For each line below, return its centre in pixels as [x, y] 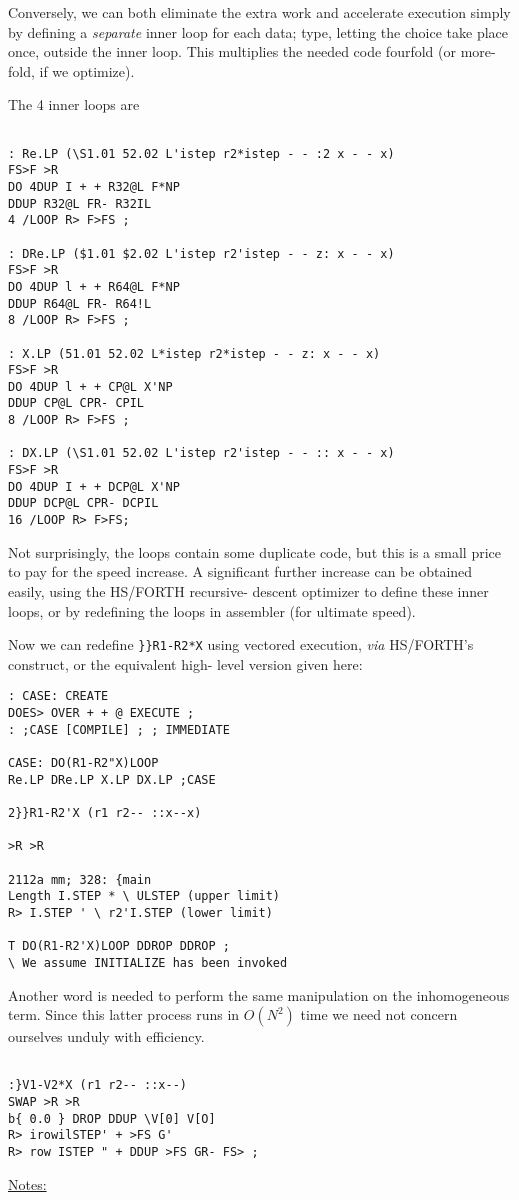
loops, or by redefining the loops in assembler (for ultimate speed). [212, 610]
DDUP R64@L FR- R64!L [80, 303]
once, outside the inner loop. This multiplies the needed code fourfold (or [232, 51]
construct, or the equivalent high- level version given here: [185, 663]
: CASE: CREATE [58, 696]
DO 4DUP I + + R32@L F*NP [94, 186]
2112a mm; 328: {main [80, 879]
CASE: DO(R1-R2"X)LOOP [83, 762]
